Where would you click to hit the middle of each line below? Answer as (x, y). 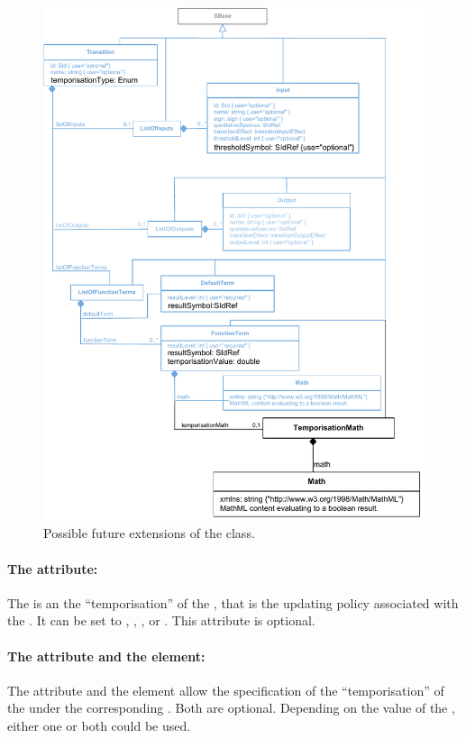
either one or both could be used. (99, 725)
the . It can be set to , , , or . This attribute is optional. (161, 620)
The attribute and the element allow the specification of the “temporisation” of (226, 690)
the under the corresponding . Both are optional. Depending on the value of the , (231, 708)
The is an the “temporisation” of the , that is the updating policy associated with (233, 602)
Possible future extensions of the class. (149, 533)
